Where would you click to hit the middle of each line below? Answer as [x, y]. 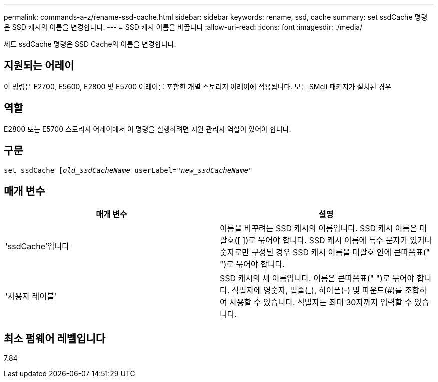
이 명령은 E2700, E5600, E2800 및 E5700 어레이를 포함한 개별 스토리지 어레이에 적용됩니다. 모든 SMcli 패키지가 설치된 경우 [198, 86]
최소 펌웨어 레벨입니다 [55, 338]
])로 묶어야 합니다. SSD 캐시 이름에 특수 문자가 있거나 [337, 241]
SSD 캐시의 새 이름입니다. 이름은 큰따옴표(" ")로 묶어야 [317, 279]
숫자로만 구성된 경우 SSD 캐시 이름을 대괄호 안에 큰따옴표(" [325, 253]
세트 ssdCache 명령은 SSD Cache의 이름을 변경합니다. [90, 44]
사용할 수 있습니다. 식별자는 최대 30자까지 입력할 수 [321, 303]
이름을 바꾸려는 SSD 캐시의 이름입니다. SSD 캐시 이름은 [319, 229]
